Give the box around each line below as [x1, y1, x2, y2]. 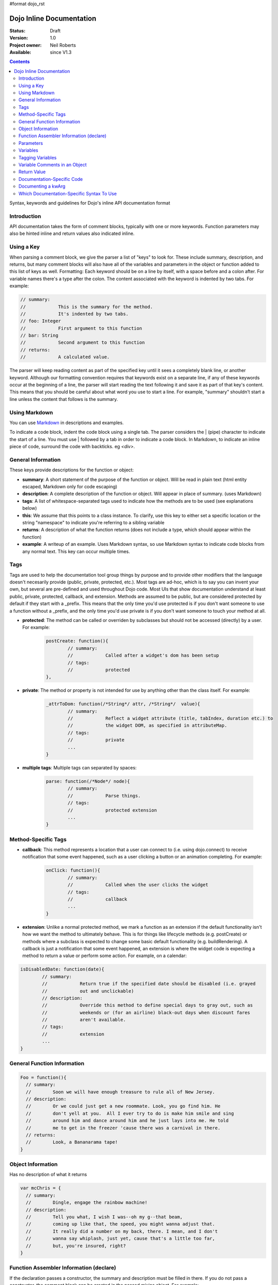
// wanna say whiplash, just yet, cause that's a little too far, [26, 1236, 215, 1241]
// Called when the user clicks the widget [67, 882, 209, 888]
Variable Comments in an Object [18, 161, 87, 168]
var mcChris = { [20, 1185, 62, 1191]
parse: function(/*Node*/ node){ [46, 779, 130, 784]
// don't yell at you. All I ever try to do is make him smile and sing [26, 1110, 234, 1116]
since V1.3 [50, 49, 72, 56]
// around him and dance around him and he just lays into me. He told [26, 1118, 229, 1124]
